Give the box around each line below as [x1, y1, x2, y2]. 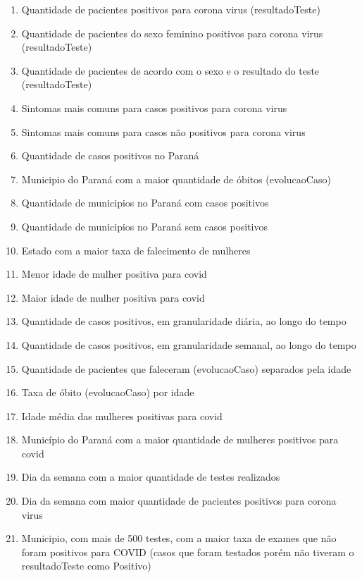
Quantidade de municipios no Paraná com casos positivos [21, 195, 269, 210]
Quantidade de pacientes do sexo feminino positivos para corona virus [21, 25, 323, 40]
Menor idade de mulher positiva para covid [21, 266, 207, 281]
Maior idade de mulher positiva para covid [21, 290, 205, 305]
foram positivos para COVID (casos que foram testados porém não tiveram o [21, 544, 354, 559]
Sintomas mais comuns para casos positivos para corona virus [21, 100, 287, 115]
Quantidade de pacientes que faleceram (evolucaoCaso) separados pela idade [21, 361, 351, 376]
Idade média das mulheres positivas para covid [21, 408, 223, 423]
